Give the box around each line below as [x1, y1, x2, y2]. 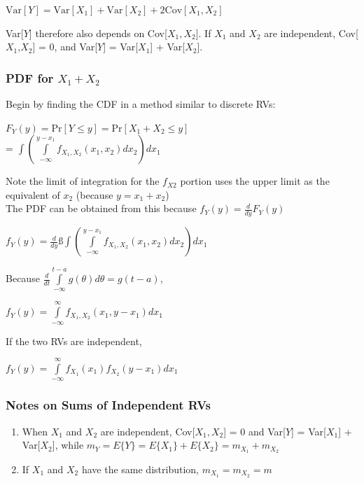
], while [52, 437, 84, 452]
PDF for [6, 69, 54, 86]
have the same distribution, [81, 462, 199, 477]
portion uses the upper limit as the [180, 174, 330, 188]
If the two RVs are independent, [6, 333, 142, 348]
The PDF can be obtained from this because [6, 201, 197, 216]
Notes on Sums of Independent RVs [6, 396, 211, 414]
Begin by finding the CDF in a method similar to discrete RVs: [6, 97, 276, 111]
